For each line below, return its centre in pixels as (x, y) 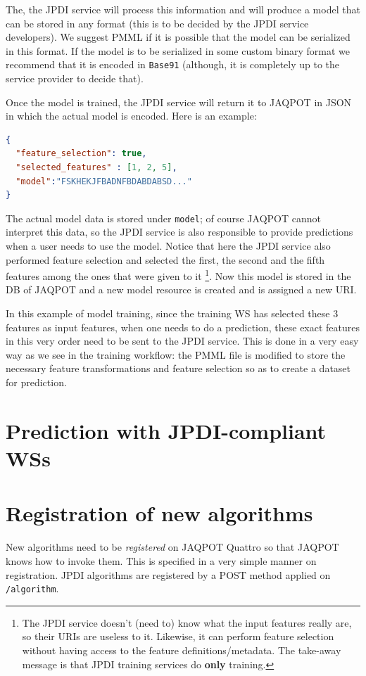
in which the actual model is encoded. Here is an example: (131, 116)
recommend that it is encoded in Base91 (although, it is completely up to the (173, 64)
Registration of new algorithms (159, 513)
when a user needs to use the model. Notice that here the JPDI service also (168, 246)
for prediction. (36, 382)
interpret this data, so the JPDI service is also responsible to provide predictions (179, 232)
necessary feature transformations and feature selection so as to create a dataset (178, 368)
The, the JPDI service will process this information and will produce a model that (183, 9)
